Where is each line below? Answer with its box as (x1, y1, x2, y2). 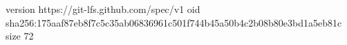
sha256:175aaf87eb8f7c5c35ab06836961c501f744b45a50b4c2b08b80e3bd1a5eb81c (6, 15, 342, 29)
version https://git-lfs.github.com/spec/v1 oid (6, 2, 200, 16)
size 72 (6, 29, 34, 43)
